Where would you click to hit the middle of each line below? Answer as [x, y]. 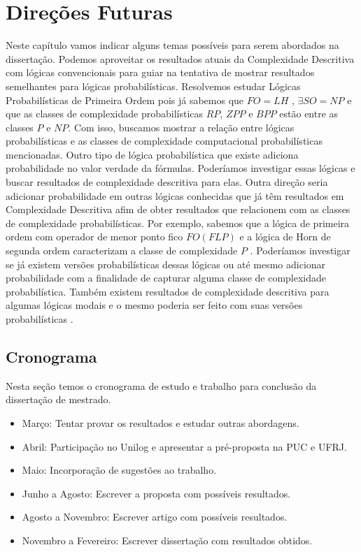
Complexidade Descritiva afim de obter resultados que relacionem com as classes [178, 209]
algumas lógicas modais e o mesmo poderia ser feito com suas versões [154, 305]
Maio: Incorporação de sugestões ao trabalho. [119, 470]
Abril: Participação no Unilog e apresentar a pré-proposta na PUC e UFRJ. [184, 446]
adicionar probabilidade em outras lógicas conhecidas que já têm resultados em [175, 195]
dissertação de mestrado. [58, 399]
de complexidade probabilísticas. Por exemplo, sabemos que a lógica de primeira [178, 223]
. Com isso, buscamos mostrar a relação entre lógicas [181, 127]
